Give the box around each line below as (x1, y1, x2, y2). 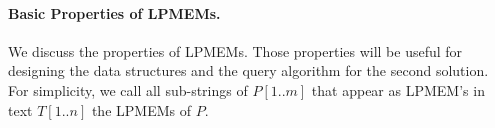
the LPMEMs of (91, 99, 191, 120)
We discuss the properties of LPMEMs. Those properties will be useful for (8, 40, 463, 61)
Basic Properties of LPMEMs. (8, 2, 221, 23)
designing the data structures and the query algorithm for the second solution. (8, 60, 489, 81)
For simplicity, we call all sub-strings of (8, 79, 248, 100)
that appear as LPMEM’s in (311, 79, 485, 100)
